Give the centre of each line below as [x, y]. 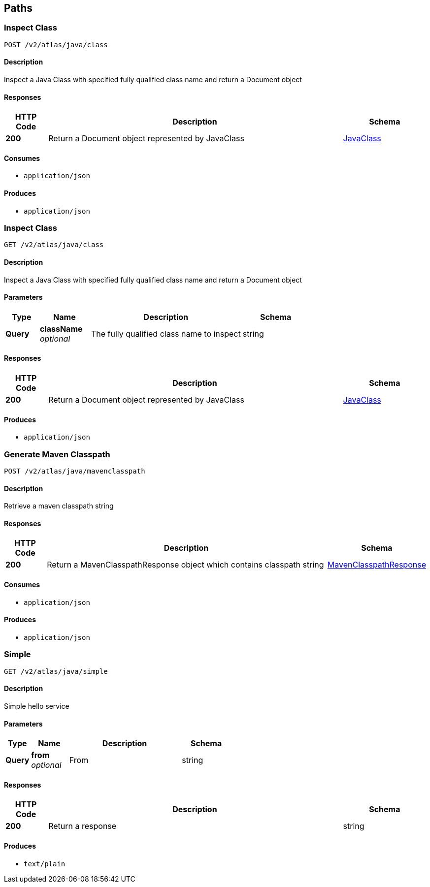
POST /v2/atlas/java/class [56, 45]
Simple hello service [37, 706]
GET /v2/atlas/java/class [54, 245]
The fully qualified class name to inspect [166, 333]
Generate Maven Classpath [57, 454]
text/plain [45, 864]
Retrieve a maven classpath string [59, 506]
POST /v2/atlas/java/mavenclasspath [75, 471]
